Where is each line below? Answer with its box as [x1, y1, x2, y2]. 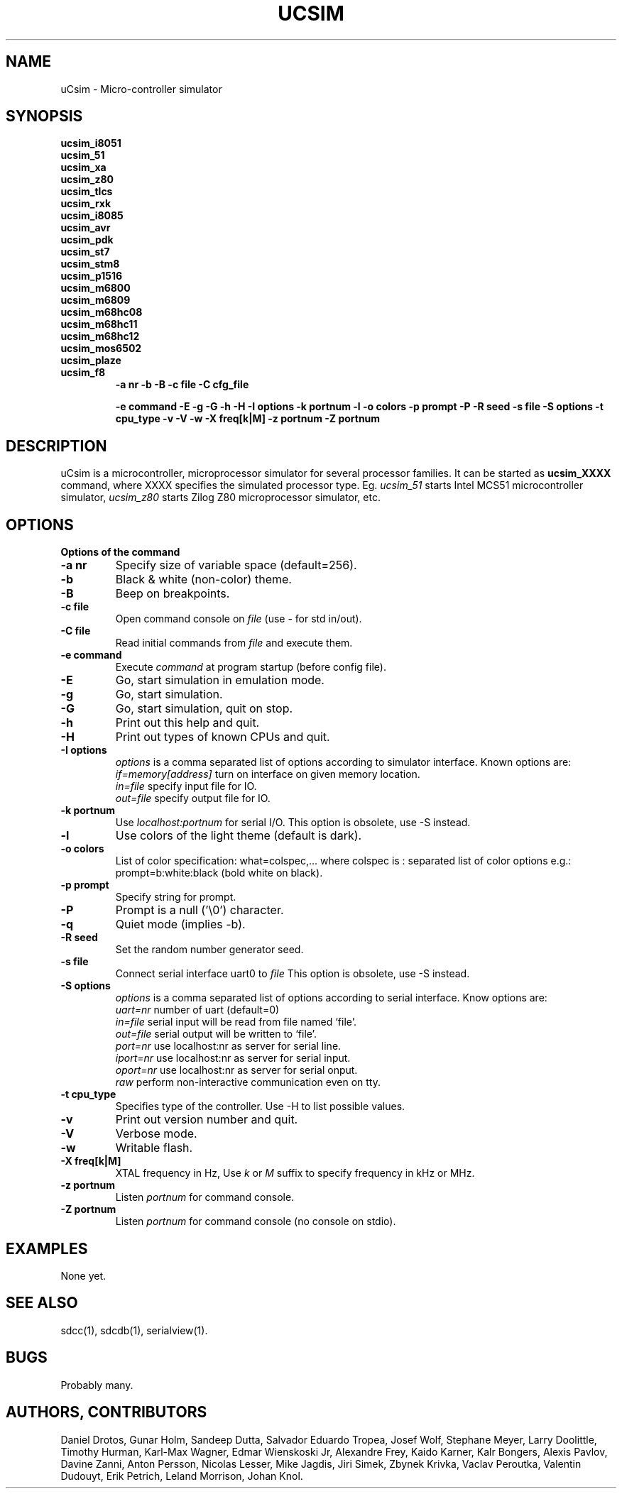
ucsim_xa [60, 161, 107, 174]
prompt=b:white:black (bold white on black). [115, 867, 323, 879]
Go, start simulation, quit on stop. [115, 701, 293, 716]
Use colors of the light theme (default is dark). [115, 828, 362, 843]
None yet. [60, 1269, 107, 1282]
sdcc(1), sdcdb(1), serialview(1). [60, 1324, 208, 1336]
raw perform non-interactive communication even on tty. [115, 1076, 381, 1089]
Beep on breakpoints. [115, 586, 230, 601]
